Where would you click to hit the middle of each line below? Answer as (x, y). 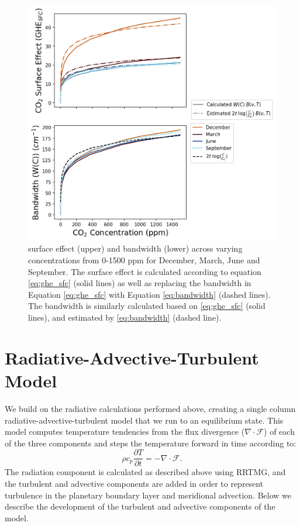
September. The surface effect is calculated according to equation (145, 271)
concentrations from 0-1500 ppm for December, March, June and (144, 260)
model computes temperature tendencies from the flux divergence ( (125, 432)
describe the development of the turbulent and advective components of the (140, 506)
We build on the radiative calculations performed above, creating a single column (150, 408)
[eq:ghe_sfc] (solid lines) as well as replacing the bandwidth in (140, 283)
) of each (279, 432)
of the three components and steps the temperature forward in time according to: (151, 443)
